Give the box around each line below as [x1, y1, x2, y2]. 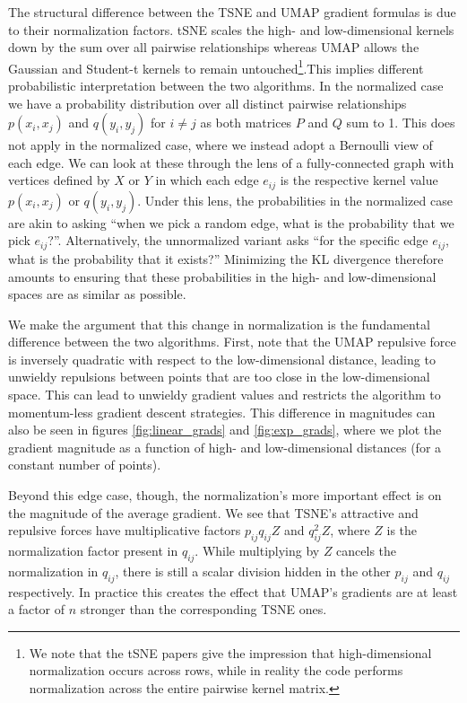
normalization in [8, 561, 99, 580]
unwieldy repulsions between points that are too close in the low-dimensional [8, 367, 430, 386]
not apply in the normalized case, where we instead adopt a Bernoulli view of [8, 136, 433, 154]
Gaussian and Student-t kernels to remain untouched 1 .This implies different [8, 56, 424, 77]
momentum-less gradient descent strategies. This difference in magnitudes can [8, 402, 436, 421]
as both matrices [200, 113, 292, 132]
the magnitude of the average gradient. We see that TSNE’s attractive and [8, 503, 419, 522]
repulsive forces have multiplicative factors [8, 521, 241, 540]
